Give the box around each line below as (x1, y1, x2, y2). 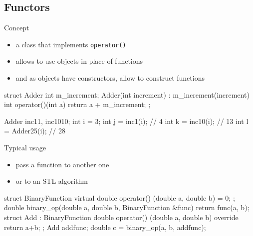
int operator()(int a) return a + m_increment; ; (4, 99, 151, 110)
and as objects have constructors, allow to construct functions (15, 73, 205, 83)
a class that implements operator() (15, 39, 126, 49)
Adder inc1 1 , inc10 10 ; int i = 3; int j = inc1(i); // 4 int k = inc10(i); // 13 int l (4, 116, 249, 126)
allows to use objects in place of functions (15, 56, 143, 66)
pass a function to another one (15, 159, 109, 169)
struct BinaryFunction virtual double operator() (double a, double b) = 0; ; (4, 192, 235, 203)
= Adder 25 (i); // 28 (4, 125, 65, 136)
